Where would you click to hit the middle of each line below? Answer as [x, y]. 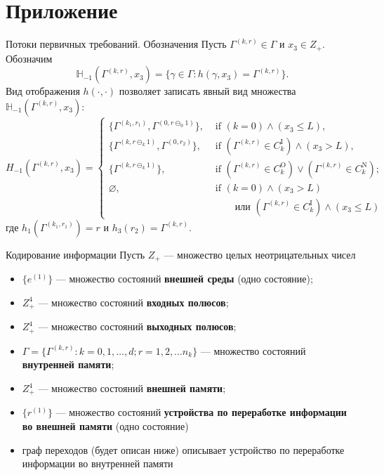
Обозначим [29, 58]
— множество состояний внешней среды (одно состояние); [184, 279]
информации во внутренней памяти [98, 463]
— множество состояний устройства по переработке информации [201, 412]
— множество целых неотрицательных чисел [260, 254]
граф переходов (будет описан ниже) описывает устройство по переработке [183, 449]
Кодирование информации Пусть [75, 254]
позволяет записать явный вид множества [207, 91]
